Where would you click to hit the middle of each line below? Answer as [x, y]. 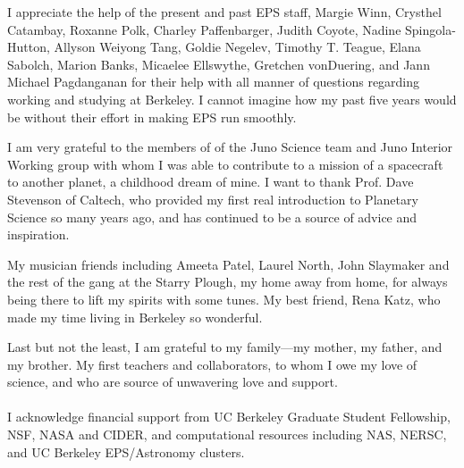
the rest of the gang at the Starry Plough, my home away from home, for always [228, 282]
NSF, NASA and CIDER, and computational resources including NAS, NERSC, [227, 435]
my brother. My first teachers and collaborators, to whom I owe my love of [212, 364]
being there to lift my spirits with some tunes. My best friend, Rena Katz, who [224, 299]
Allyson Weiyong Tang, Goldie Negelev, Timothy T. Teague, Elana [237, 47]
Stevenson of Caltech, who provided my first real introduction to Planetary [213, 199]
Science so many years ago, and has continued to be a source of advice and [212, 217]
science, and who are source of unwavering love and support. [173, 382]
